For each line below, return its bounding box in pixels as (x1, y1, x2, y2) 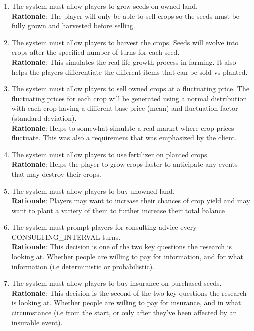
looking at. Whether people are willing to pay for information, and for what (11, 251, 244, 262)
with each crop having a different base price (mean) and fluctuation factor (11, 103, 238, 113)
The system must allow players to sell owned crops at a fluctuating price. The (11, 83, 249, 94)
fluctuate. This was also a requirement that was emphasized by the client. (11, 132, 237, 143)
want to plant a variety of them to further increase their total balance (11, 205, 225, 215)
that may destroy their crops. (11, 168, 101, 179)
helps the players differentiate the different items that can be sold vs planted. (11, 66, 248, 77)
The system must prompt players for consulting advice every (11, 222, 197, 232)
